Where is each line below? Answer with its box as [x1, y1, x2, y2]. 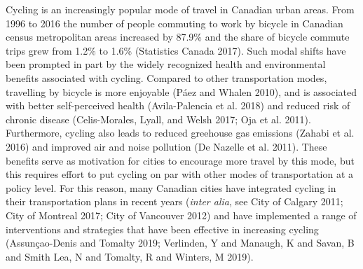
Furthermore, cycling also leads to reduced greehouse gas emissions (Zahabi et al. [6, 125, 355, 140]
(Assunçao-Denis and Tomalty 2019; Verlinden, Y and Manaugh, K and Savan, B [6, 235, 355, 250]
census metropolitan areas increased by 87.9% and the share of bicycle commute [6, 29, 350, 44]
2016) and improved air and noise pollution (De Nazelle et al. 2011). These [6, 139, 327, 153]
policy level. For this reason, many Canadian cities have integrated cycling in [6, 180, 336, 195]
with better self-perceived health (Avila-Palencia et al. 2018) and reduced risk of [6, 98, 350, 113]
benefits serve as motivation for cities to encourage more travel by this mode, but [6, 153, 355, 167]
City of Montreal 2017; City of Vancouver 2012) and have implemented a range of [6, 207, 357, 222]
